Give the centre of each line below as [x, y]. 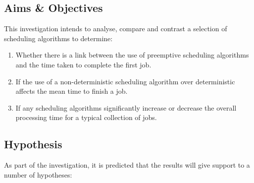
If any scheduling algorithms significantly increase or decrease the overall [126, 107]
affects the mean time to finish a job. [72, 91]
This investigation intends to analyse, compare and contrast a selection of [116, 29]
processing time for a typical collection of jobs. [86, 117]
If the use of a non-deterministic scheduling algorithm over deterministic [125, 81]
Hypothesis [33, 144]
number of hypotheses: [38, 174]
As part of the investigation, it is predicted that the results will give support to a [127, 165]
